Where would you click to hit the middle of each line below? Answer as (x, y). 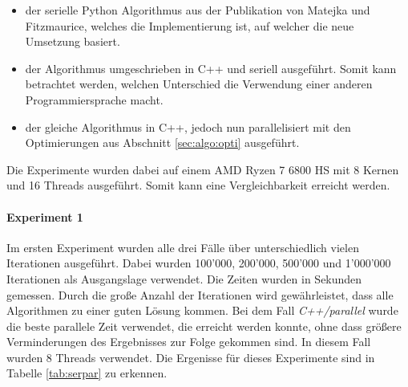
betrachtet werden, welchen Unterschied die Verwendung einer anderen (199, 84)
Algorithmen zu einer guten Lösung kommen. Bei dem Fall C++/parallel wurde (202, 310)
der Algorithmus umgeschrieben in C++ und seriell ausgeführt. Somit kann (211, 68)
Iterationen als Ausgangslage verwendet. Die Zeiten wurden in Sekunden (184, 278)
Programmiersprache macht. (94, 99)
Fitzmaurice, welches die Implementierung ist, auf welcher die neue (190, 25)
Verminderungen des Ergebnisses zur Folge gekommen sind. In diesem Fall (189, 342)
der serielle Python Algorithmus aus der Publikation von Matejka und (198, 10)
